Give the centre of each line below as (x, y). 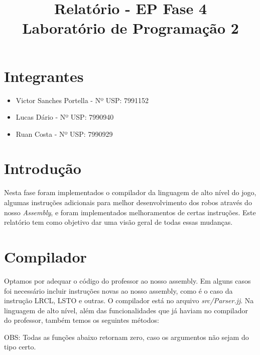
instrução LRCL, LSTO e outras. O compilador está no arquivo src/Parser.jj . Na (129, 300)
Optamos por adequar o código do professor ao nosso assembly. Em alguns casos (127, 280)
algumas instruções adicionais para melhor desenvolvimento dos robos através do (128, 202)
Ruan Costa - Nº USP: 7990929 (64, 134)
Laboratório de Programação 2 (131, 28)
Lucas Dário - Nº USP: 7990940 (65, 117)
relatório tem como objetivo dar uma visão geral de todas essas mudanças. (118, 222)
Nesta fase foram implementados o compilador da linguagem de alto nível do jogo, (130, 192)
